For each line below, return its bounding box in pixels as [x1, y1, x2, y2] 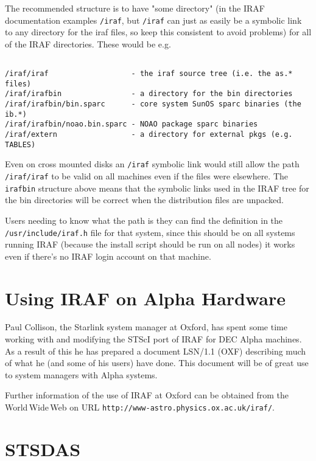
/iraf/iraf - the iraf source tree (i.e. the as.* [5, 69, 293, 78]
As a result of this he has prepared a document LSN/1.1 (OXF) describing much [5, 344, 306, 357]
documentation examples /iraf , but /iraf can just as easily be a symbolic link [5, 13, 302, 26]
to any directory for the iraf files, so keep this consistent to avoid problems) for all [5, 26, 312, 38]
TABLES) [5, 140, 36, 149]
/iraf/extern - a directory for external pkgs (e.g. [5, 130, 293, 139]
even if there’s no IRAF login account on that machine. [5, 249, 211, 262]
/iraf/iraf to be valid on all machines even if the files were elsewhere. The [5, 170, 288, 182]
